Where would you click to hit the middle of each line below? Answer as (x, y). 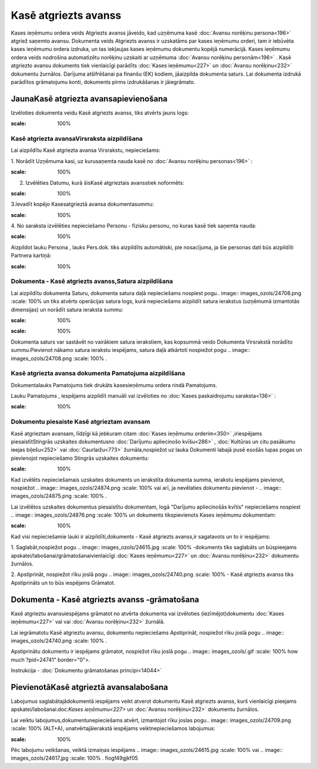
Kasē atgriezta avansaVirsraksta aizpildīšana (77, 138)
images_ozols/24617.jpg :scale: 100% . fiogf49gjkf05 (74, 758)
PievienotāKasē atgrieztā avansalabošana (90, 687)
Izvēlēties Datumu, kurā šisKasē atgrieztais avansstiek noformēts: (105, 182)
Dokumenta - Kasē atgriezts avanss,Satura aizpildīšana (92, 282)
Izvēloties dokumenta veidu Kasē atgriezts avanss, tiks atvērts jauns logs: (100, 113)
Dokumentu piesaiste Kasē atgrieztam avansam (80, 422)
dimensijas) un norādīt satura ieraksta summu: (67, 309)
